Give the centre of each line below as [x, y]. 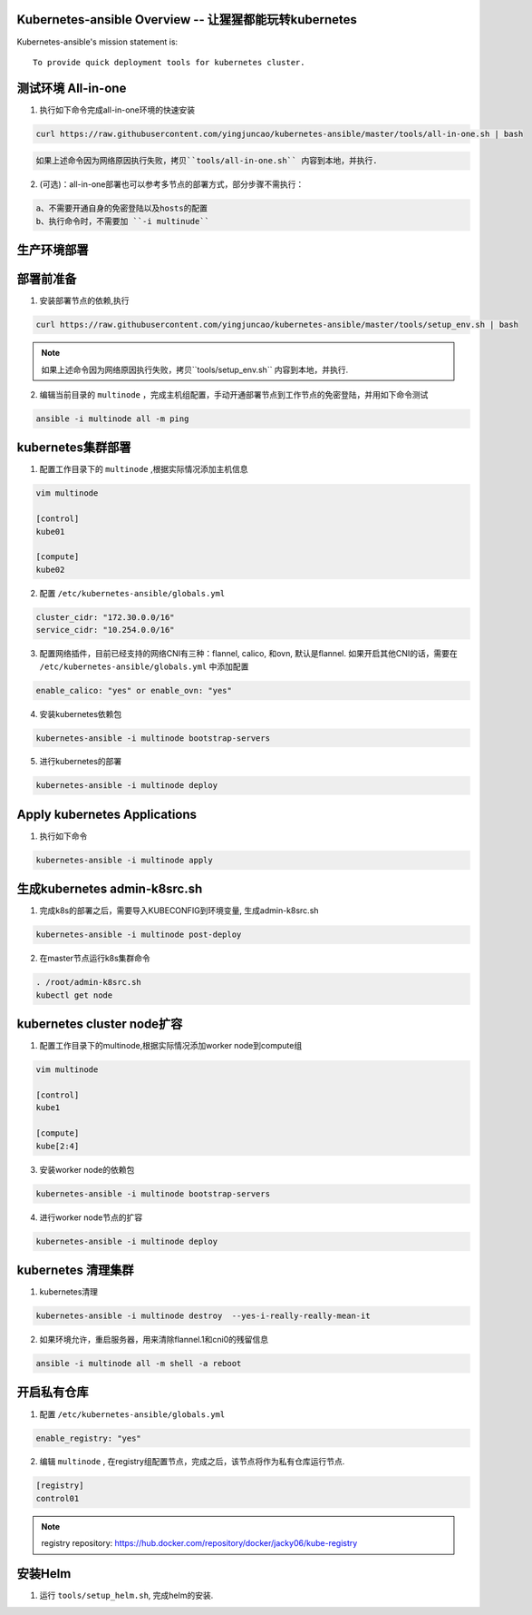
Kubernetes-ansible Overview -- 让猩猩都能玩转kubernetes [187, 20]
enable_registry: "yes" [89, 1438]
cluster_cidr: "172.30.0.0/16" [106, 617]
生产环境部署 [53, 250]
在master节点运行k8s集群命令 [95, 959]
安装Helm [44, 1574]
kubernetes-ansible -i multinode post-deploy [139, 935]
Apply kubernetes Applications [107, 814]
